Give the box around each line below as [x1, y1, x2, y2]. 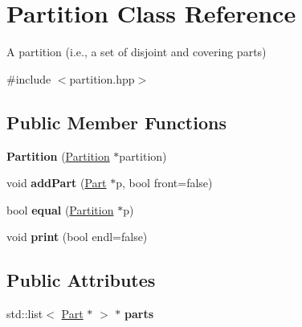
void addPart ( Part [6, 174, 107, 191]
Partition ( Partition [6, 147, 110, 164]
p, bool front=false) [116, 174, 213, 191]
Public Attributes [6, 268, 156, 292]
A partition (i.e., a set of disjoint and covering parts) [6, 43, 267, 60]
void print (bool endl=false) [6, 228, 148, 245]
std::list [6, 305, 43, 322]
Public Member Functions [6, 109, 226, 134]
